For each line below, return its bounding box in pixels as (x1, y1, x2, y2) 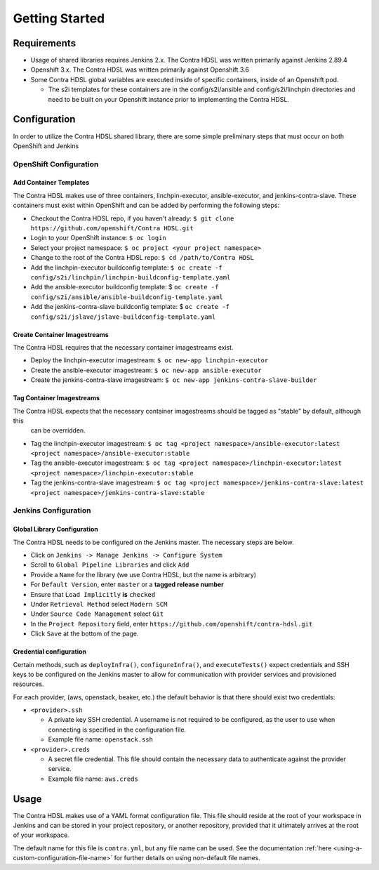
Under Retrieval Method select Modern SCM (30, 600, 168, 608)
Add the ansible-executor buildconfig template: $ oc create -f (30, 283, 219, 291)
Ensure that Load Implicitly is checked (30, 590, 156, 598)
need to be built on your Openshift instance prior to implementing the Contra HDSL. (48, 95, 289, 103)
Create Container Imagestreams (13, 330, 109, 338)
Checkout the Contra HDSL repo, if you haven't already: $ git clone (30, 214, 234, 223)
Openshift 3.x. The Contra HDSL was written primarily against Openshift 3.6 (30, 65, 249, 74)
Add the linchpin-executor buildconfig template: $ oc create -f (30, 263, 222, 272)
